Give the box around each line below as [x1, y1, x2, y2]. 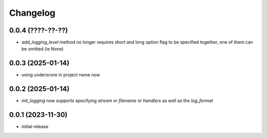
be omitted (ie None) [21, 46, 64, 52]
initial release [21, 124, 49, 130]
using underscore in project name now [21, 72, 100, 78]
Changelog [9, 7, 55, 18]
